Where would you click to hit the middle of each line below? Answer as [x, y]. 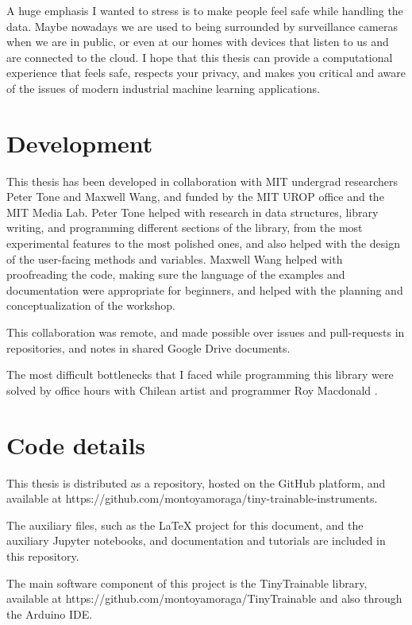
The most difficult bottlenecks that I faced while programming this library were [200, 374]
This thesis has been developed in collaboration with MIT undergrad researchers [202, 181]
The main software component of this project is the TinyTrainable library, [187, 583]
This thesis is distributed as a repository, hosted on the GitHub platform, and [196, 482]
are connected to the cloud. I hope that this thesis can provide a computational [200, 57]
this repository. [43, 556]
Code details [76, 444]
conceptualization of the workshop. [91, 305]
